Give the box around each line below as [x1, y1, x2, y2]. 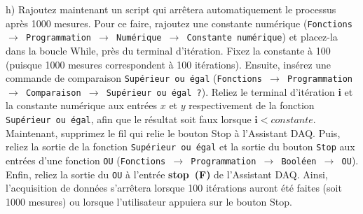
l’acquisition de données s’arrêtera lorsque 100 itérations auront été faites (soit [6, 180, 342, 195]
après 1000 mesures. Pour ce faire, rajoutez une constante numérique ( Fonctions [6, 15, 352, 30]
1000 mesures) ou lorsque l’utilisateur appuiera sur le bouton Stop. [6, 194, 292, 208]
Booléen [281, 156, 317, 166]
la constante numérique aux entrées [6, 98, 158, 113]
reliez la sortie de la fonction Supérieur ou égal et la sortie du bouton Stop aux [6, 139, 355, 154]
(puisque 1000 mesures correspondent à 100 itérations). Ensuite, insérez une [6, 57, 331, 71]
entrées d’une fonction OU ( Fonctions [6, 152, 166, 167]
